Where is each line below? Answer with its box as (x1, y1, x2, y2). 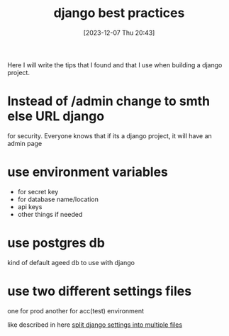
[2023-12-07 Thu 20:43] (83, 28, 155, 37)
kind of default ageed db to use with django (7, 258, 135, 267)
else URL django (7, 108, 105, 125)
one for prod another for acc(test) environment (7, 306, 144, 315)
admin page (7, 139, 43, 147)
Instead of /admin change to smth (7, 94, 211, 109)
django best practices (53, 5, 185, 21)
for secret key (17, 187, 59, 196)
